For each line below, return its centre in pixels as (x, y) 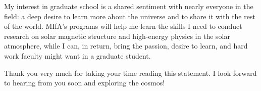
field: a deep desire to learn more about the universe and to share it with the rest (130, 16)
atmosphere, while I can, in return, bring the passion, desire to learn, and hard (126, 46)
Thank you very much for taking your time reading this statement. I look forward (130, 73)
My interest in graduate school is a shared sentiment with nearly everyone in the (129, 6)
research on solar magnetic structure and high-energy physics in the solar (117, 36)
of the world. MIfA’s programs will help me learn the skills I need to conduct (123, 26)
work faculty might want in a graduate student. (77, 55)
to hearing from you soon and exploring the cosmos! (85, 83)
